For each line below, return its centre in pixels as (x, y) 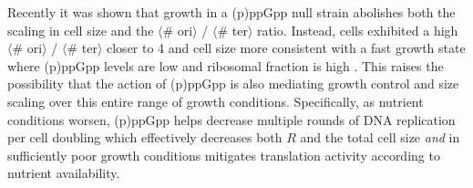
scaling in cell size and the (81, 30)
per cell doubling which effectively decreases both (145, 137)
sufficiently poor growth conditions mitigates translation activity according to (224, 155)
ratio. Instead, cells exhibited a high (358, 30)
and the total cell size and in (380, 137)
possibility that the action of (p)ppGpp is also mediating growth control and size (233, 84)
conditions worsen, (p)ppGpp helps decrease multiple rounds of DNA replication (231, 119)
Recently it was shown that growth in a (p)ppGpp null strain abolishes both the (231, 12)
